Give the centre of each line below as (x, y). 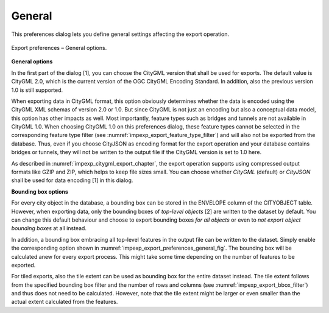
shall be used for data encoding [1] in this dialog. (72, 180)
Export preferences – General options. (59, 47)
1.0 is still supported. (37, 90)
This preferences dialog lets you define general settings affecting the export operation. (120, 34)
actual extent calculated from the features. (65, 302)
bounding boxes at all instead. (49, 228)
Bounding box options (40, 191)
